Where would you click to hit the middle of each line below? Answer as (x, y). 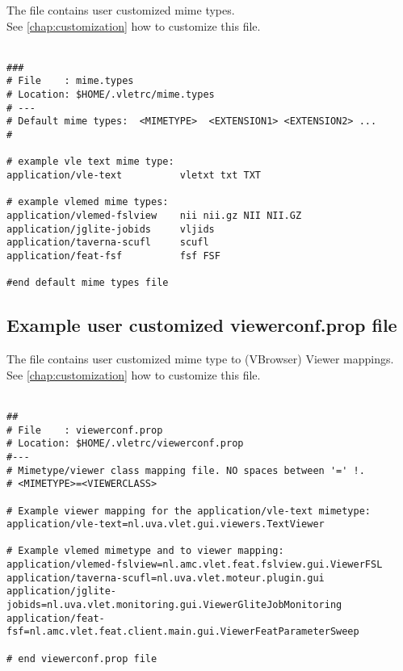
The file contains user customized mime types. (121, 10)
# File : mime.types (70, 81)
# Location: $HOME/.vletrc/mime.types (111, 95)
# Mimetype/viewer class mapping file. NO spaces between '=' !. (186, 470)
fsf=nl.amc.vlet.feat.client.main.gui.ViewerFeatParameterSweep (183, 632)
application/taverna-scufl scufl (108, 243)
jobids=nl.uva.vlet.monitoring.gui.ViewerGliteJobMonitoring (174, 605)
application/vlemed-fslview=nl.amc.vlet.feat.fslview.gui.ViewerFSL (195, 565)
